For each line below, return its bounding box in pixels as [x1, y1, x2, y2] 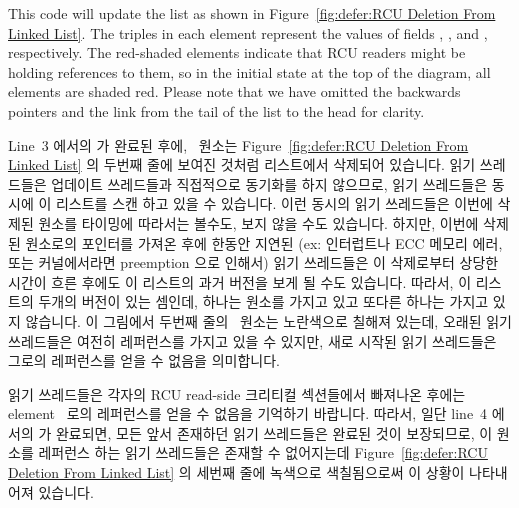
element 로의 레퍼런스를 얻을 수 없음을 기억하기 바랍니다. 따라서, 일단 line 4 [8, 403, 488, 424]
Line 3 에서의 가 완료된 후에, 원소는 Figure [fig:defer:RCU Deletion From [8, 134, 469, 155]
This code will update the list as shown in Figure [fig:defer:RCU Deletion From [8, 3, 496, 23]
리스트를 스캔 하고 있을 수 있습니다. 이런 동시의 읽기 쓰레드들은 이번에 [55, 193, 493, 214]
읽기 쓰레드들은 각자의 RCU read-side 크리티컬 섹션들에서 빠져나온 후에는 [8, 383, 466, 404]
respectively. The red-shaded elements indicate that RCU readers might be [8, 42, 466, 63]
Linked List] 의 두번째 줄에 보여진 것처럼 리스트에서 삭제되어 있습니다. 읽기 [8, 154, 476, 175]
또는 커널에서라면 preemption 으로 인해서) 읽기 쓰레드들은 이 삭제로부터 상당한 [8, 252, 499, 273]
